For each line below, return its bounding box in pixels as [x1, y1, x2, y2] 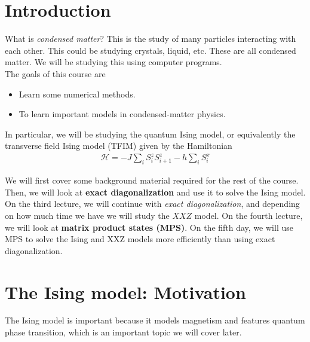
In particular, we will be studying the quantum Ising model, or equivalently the [5, 127, 296, 140]
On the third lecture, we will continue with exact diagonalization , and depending [5, 197, 300, 210]
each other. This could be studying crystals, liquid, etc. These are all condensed [5, 44, 296, 56]
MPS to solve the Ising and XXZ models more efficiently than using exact [5, 233, 275, 245]
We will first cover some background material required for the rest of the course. [5, 174, 299, 187]
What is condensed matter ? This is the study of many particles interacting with [5, 32, 296, 45]
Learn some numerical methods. [19, 87, 136, 100]
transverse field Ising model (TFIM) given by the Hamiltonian [5, 139, 232, 152]
